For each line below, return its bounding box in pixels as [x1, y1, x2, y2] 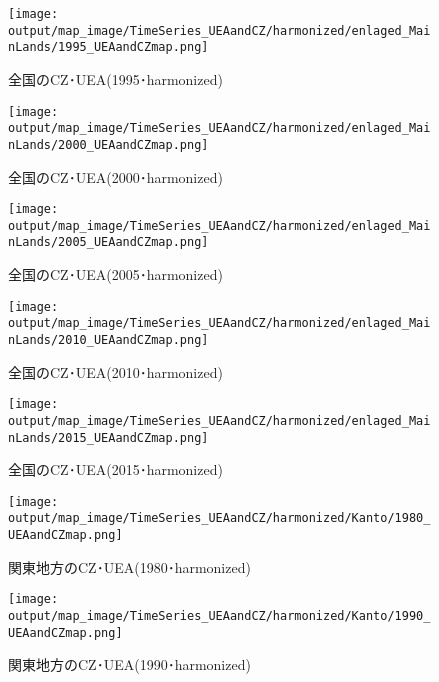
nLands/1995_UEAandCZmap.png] [8, 40, 209, 55]
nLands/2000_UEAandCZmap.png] [8, 137, 209, 152]
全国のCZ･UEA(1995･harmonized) [8, 68, 223, 89]
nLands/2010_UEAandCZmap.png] [8, 333, 209, 347]
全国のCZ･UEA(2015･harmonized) [8, 459, 223, 480]
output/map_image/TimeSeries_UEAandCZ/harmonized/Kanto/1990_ [8, 609, 431, 624]
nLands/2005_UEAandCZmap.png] [8, 235, 209, 250]
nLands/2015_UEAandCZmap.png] [8, 430, 209, 445]
